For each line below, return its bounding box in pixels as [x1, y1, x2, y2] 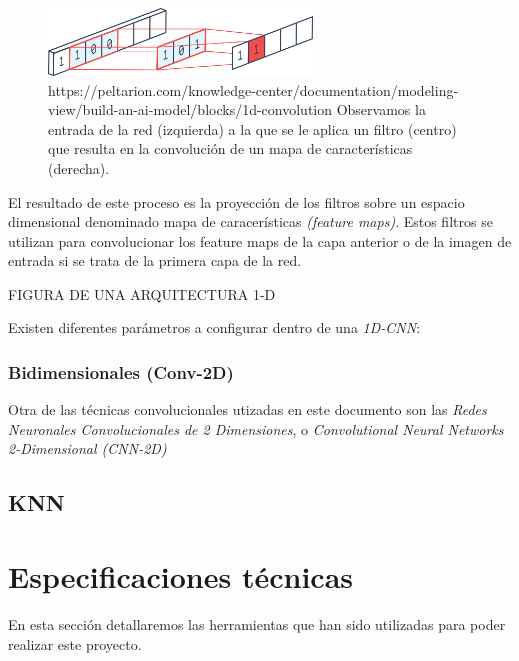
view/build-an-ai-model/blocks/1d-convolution [48, 99, 333, 120]
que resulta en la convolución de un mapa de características [48, 138, 413, 159]
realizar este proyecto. [8, 633, 142, 654]
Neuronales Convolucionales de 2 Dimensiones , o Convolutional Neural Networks [8, 418, 504, 439]
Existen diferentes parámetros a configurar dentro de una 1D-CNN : [8, 317, 421, 338]
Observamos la [336, 99, 426, 120]
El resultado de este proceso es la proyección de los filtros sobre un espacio [8, 191, 465, 212]
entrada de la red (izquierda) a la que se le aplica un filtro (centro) [48, 118, 457, 139]
